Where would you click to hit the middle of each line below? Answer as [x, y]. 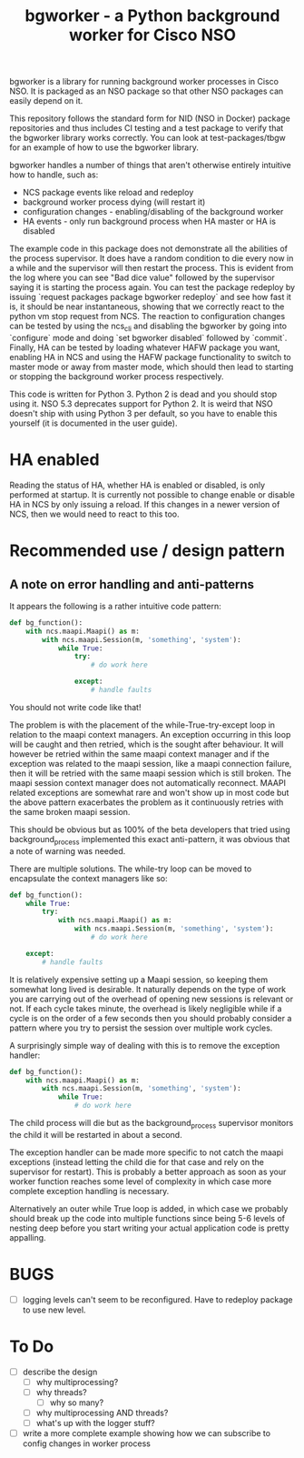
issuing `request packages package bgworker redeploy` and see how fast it [151, 297]
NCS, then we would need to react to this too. [94, 514]
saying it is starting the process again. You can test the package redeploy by [152, 287]
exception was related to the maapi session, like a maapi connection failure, [151, 763]
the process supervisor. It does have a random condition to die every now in [152, 258]
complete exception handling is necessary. [89, 1191]
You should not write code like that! [75, 707]
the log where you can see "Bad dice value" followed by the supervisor [142, 277]
